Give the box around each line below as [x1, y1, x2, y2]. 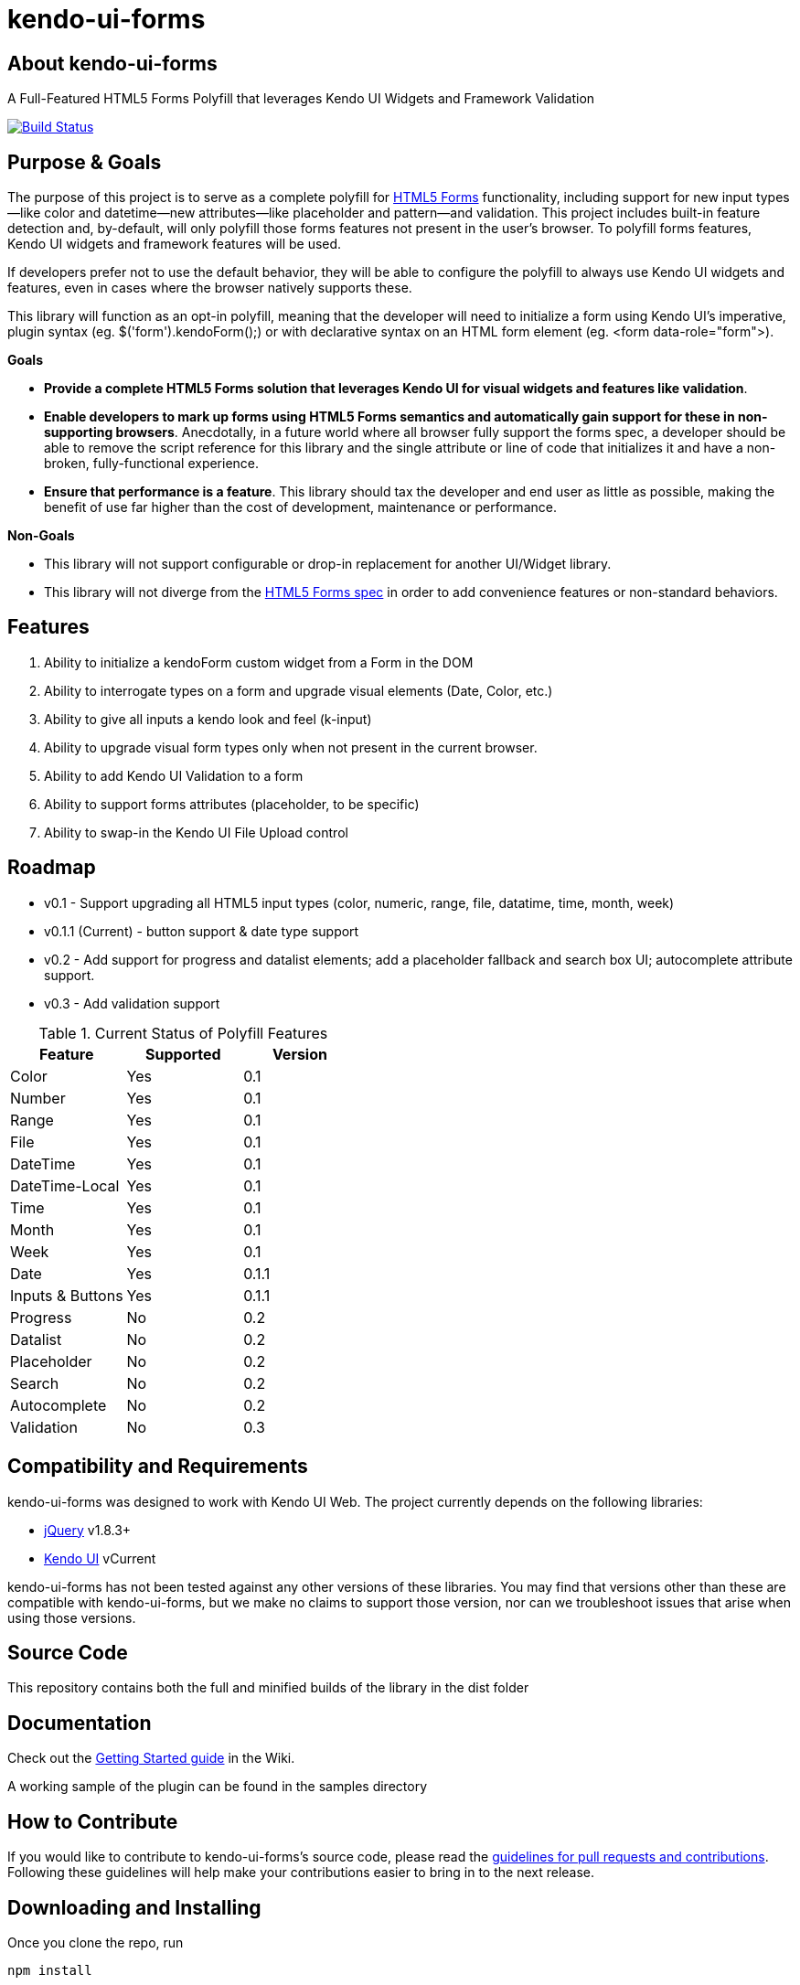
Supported [145, 1044, 221, 1063]
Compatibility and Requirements [7, 1455, 308, 1478]
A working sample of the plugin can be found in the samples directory [7, 1778, 428, 1795]
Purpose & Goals [7, 150, 162, 174]
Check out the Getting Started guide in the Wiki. [7, 1750, 295, 1766]
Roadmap [7, 856, 96, 880]
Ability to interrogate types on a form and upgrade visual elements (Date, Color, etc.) [44, 682, 553, 699]
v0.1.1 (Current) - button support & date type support [44, 923, 359, 939]
